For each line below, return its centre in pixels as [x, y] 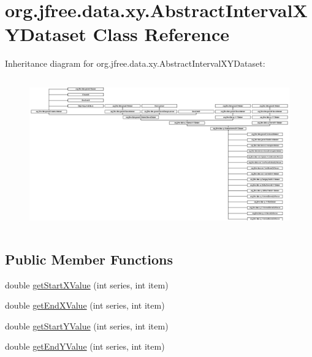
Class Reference [161, 34]
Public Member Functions [89, 259]
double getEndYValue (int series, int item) [85, 346]
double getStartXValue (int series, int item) [87, 284]
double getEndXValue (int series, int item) [85, 305]
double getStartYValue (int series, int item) [87, 325]
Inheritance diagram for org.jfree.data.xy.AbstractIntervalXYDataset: [135, 63]
